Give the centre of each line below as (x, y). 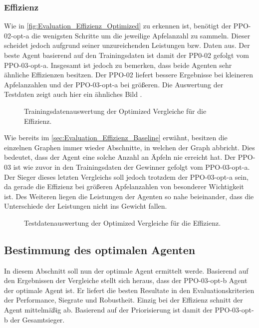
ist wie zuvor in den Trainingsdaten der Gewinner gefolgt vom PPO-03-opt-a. (131, 166)
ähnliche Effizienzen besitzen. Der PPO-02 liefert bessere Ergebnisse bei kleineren (129, 75)
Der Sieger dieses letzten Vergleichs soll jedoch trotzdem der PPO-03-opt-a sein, (126, 176)
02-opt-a (17, 35)
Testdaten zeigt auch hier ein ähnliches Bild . (73, 94)
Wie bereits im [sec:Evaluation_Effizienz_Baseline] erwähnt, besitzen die (116, 138)
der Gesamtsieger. (37, 319)
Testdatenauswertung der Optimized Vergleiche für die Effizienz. (123, 222)
